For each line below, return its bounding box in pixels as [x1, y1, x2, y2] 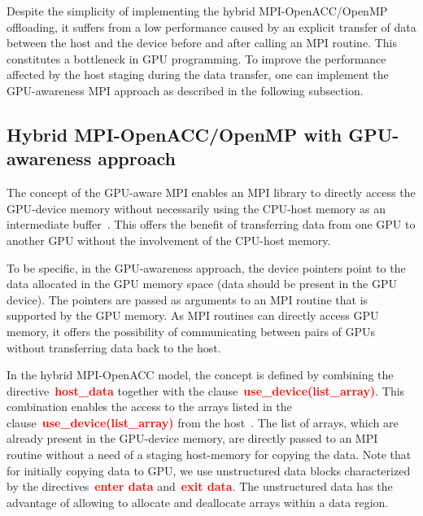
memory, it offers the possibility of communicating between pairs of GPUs [7, 322, 376, 339]
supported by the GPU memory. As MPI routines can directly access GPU [7, 307, 379, 324]
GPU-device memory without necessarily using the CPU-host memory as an [7, 199, 386, 216]
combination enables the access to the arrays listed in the [7, 398, 292, 415]
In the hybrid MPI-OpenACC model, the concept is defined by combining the [7, 366, 394, 383]
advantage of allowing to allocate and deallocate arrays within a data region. [7, 493, 389, 510]
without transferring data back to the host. [7, 339, 221, 356]
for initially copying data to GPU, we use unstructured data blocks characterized [7, 461, 411, 479]
